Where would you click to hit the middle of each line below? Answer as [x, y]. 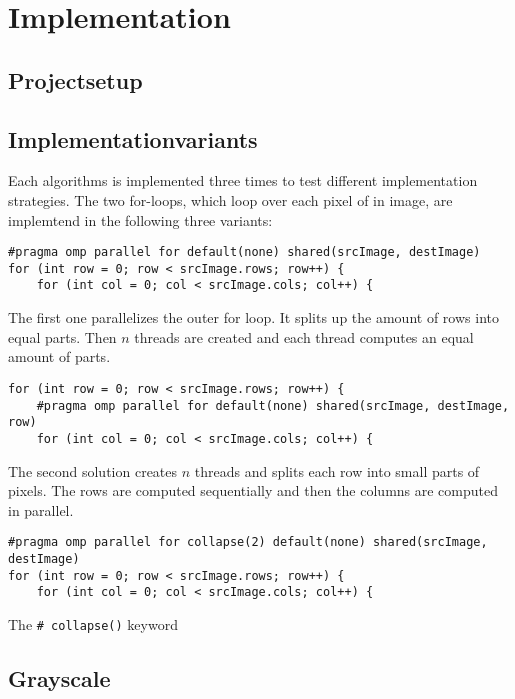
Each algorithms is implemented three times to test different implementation [243, 180]
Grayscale [59, 677]
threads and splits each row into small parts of [337, 470]
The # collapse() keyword [93, 623]
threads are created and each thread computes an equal [304, 336]
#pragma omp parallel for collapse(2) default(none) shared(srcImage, [248, 542]
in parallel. [41, 509]
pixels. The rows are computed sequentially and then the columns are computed [253, 490]
